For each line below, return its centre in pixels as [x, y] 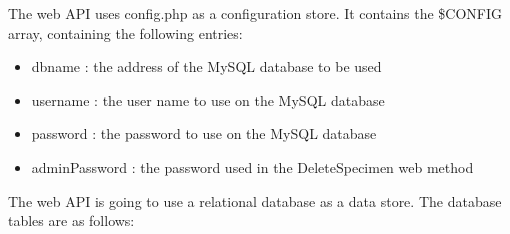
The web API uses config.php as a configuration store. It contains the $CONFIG [255, 13]
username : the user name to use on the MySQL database [208, 99]
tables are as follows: [71, 220]
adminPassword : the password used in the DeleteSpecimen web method [252, 166]
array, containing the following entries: [125, 32]
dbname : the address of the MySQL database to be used [206, 66]
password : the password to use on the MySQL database [204, 133]
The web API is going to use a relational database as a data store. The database [255, 200]
